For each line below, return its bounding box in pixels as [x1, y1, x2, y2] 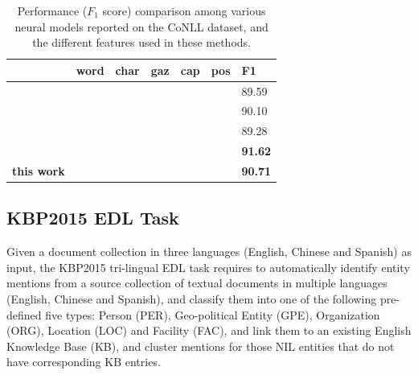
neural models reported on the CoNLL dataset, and [14, 18, 268, 35]
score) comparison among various [102, 2, 266, 19]
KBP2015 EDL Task [6, 205, 179, 230]
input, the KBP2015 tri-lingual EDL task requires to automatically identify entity [6, 258, 410, 275]
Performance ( [17, 2, 88, 19]
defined [6, 306, 42, 323]
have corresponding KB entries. [6, 353, 161, 370]
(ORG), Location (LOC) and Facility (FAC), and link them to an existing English [6, 322, 412, 339]
